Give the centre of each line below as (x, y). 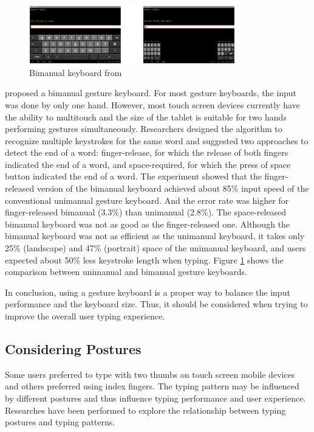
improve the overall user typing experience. (85, 316)
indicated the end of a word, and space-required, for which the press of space (148, 164)
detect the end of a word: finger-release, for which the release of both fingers (147, 152)
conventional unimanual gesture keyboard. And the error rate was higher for (147, 200)
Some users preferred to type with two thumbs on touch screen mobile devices (150, 374)
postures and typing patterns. (60, 422)
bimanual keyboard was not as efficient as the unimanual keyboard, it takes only (155, 236)
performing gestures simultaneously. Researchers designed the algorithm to (144, 129)
